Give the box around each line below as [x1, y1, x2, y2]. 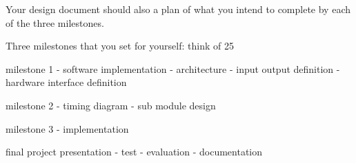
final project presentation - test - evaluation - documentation [6, 144, 263, 159]
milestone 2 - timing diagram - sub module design [6, 98, 216, 112]
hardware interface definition [6, 75, 127, 89]
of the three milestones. [6, 15, 104, 30]
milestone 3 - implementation [6, 121, 129, 135]
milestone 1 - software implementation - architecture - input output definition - [6, 61, 340, 76]
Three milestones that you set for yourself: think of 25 [6, 39, 234, 53]
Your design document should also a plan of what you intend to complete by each [6, 2, 350, 16]
